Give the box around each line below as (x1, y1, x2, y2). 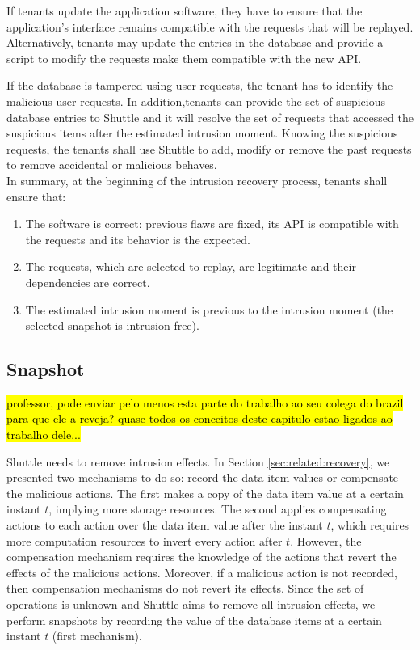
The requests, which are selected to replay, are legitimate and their (25, 258, 356, 275)
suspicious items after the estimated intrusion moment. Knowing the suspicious (6, 125, 398, 141)
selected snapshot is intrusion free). (25, 317, 199, 334)
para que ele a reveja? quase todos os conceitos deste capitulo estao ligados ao (6, 410, 393, 427)
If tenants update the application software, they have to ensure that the (6, 2, 363, 19)
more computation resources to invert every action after (6, 532, 283, 549)
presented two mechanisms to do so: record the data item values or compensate (6, 469, 399, 486)
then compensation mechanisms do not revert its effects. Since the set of (6, 580, 364, 597)
